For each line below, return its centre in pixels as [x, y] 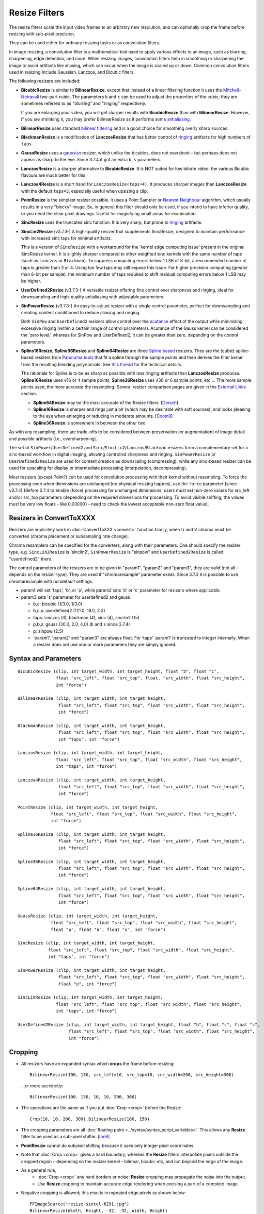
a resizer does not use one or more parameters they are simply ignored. [105, 645]
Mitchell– [232, 90]
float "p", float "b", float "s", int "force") [108, 929]
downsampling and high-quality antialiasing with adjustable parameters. [93, 297]
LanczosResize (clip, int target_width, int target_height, [90, 753]
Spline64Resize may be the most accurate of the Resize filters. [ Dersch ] [106, 403]
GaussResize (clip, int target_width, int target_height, [88, 916]
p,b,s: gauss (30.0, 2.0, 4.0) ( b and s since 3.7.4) [82, 624]
